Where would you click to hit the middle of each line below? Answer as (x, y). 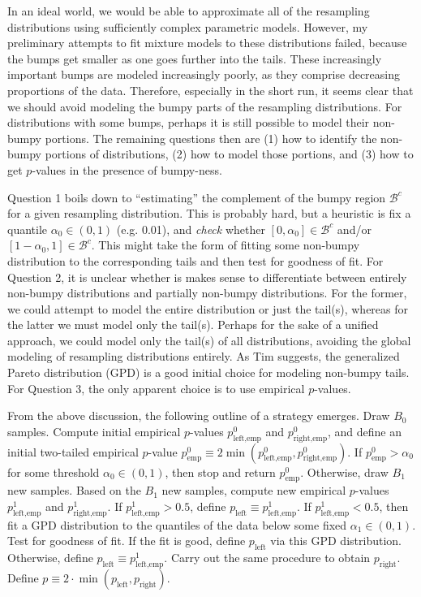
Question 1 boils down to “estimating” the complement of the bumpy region (197, 197)
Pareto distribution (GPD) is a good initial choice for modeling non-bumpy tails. (208, 372)
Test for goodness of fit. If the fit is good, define (127, 541)
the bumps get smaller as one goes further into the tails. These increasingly (195, 58)
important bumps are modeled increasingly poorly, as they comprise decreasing (204, 74)
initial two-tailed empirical (73, 451)
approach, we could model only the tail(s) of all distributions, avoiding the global (209, 340)
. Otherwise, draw (344, 472)
